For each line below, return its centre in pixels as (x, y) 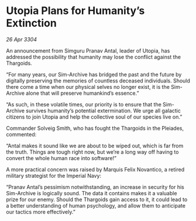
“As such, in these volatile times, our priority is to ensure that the (84, 104)
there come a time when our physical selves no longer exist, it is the (88, 87)
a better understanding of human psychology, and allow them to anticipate (96, 205)
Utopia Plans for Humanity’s (75, 11)
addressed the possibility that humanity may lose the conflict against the (94, 57)
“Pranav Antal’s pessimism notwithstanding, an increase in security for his (95, 187)
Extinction (31, 23)
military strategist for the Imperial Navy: (54, 175)
